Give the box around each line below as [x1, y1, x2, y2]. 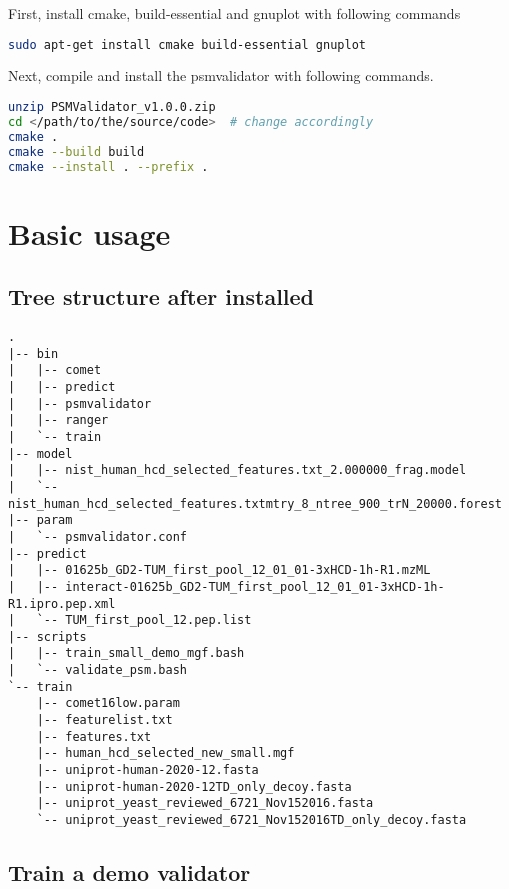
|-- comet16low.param [36, 696, 180, 711]
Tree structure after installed [8, 281, 315, 312]
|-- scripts [8, 629, 87, 644]
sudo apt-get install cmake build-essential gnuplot [8, 37, 366, 52]
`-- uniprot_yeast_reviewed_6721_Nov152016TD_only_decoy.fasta [36, 813, 467, 828]
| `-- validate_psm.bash [8, 663, 187, 678]
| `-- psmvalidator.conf [8, 529, 187, 544]
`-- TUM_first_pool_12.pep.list [36, 613, 252, 628]
